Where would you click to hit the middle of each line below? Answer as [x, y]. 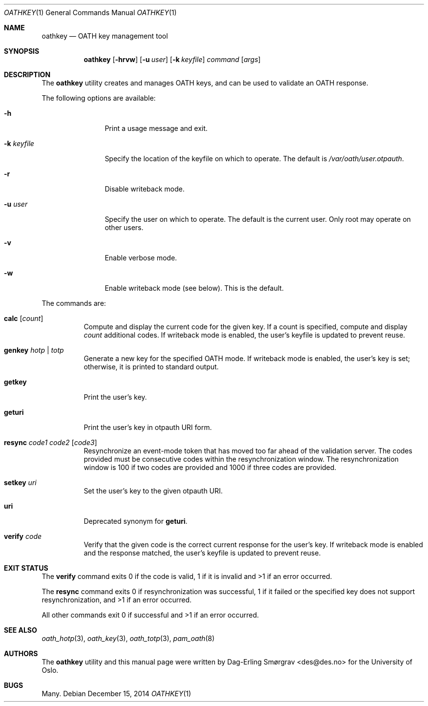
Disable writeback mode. [145, 189]
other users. [124, 227]
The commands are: [74, 303]
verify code [23, 536]
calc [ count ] [24, 318]
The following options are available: [99, 98]
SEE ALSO [21, 630]
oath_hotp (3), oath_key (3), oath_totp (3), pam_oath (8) [128, 638]
